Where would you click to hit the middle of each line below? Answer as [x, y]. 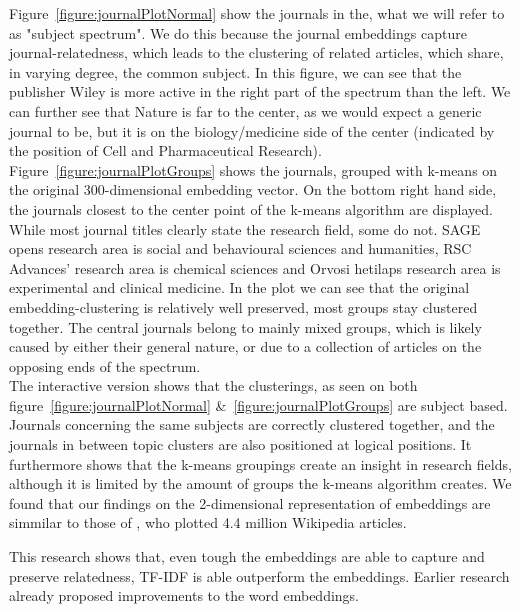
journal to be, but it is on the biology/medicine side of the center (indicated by [252, 130]
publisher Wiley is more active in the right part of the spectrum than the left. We [260, 91]
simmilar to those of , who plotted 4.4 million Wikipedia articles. [208, 522]
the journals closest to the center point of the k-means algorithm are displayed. [251, 208]
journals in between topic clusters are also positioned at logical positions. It [240, 444]
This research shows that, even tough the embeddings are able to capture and [247, 556]
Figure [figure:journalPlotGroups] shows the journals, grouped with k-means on [253, 169]
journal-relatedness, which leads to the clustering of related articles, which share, [256, 52]
